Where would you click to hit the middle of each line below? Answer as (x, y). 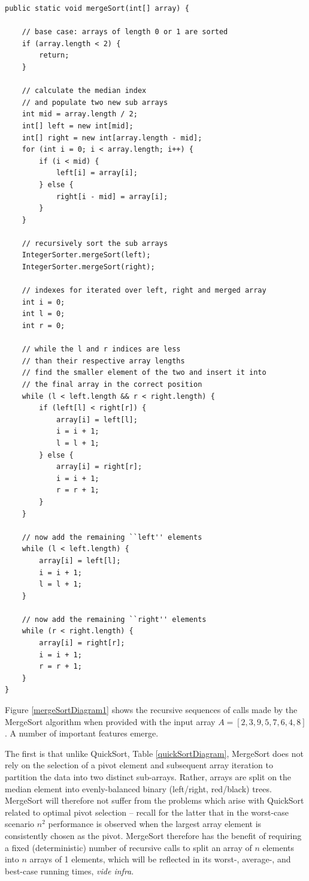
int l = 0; (43, 314)
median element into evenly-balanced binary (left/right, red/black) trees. (138, 788)
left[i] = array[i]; (97, 173)
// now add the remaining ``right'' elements (114, 619)
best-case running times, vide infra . (69, 871)
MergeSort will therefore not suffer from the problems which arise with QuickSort (154, 800)
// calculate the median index (84, 91)
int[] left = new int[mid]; (78, 126)
